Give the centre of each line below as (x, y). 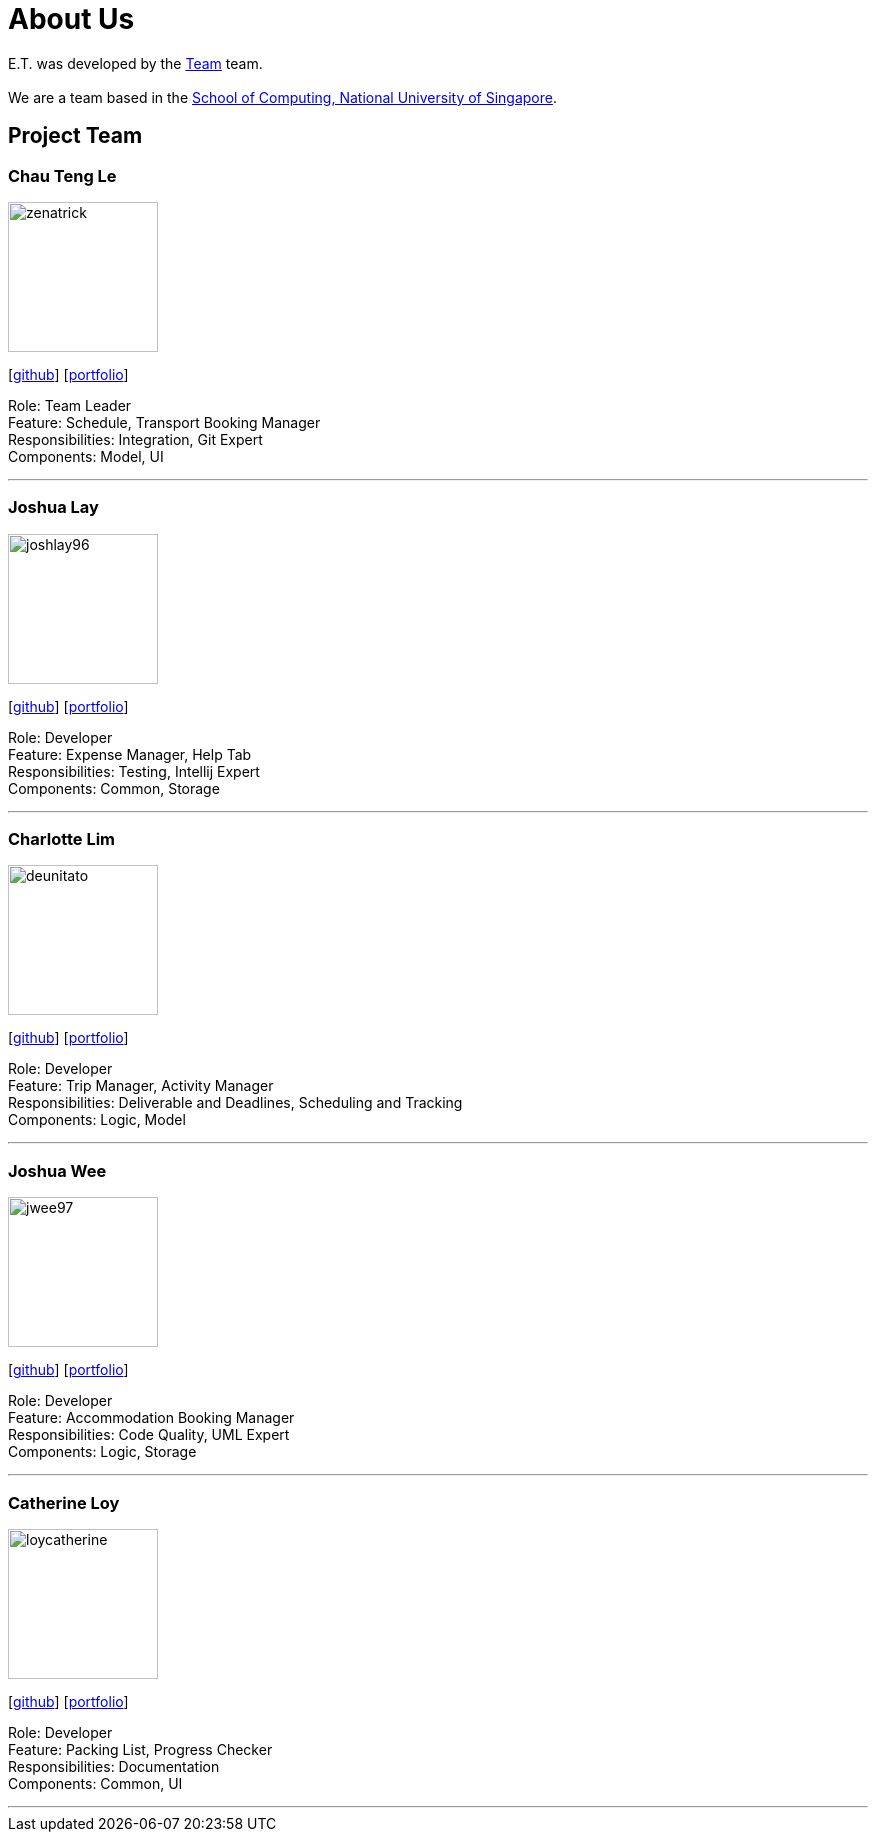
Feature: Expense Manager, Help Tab (130, 754)
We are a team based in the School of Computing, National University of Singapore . (283, 97)
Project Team (75, 136)
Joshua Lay (53, 507)
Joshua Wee (57, 1170)
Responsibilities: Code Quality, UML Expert (149, 1435)
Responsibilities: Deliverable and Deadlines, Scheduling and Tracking (235, 1103)
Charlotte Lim (62, 839)
